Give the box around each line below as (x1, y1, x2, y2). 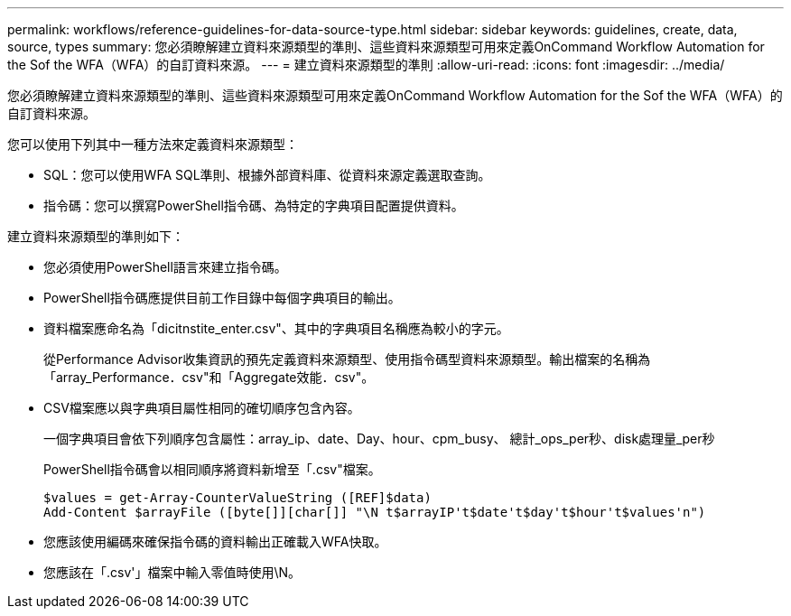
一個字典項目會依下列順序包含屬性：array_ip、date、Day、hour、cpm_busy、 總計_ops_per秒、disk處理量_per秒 (43, 431, 715, 446)
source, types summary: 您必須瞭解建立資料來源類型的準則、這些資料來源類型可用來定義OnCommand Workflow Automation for (7, 39, 765, 54)
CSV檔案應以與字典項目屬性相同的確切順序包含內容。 (43, 400, 360, 415)
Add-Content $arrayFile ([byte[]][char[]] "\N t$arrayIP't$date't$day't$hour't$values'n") (43, 505, 706, 519)
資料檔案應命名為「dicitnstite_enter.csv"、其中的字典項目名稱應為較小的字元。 (43, 321, 509, 336)
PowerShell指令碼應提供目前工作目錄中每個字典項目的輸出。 (43, 290, 401, 305)
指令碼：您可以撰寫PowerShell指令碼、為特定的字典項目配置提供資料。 (43, 198, 464, 213)
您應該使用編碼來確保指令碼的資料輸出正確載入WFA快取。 (43, 534, 387, 549)
